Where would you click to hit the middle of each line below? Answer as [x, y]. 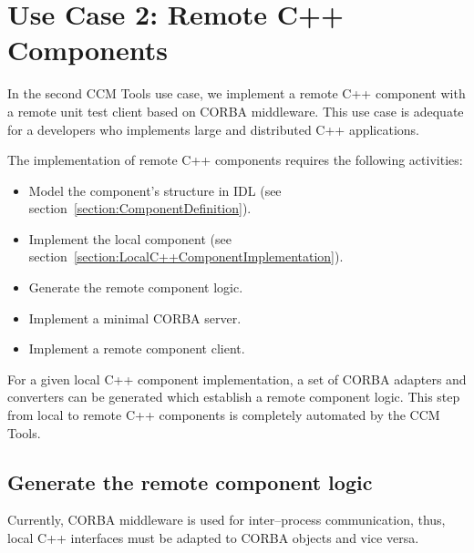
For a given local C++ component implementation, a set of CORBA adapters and [237, 379]
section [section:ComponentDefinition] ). [140, 208]
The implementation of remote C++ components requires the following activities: [235, 160]
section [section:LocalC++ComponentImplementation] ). [186, 256]
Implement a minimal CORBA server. [135, 317]
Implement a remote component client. [137, 348]
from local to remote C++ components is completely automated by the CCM [224, 415]
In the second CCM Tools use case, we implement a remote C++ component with [237, 93]
